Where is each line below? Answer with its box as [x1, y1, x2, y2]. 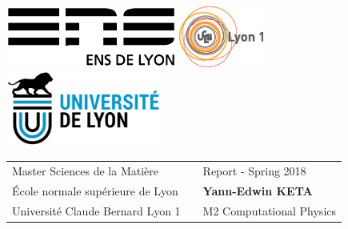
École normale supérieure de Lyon [12, 182, 178, 199]
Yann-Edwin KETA [202, 182, 313, 199]
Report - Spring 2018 [202, 163, 306, 179]
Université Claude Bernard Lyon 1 [12, 202, 181, 219]
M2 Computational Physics [202, 202, 337, 219]
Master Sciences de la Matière [12, 163, 158, 179]
